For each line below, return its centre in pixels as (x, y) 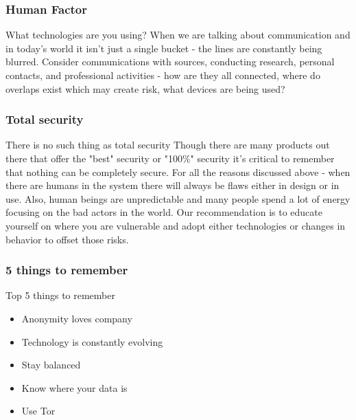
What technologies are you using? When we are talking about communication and (178, 35)
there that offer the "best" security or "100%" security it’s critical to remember (170, 158)
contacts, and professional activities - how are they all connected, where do (163, 75)
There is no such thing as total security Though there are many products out (168, 145)
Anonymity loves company (77, 318)
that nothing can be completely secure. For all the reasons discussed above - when (178, 172)
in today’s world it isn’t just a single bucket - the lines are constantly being (164, 48)
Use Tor (38, 411)
